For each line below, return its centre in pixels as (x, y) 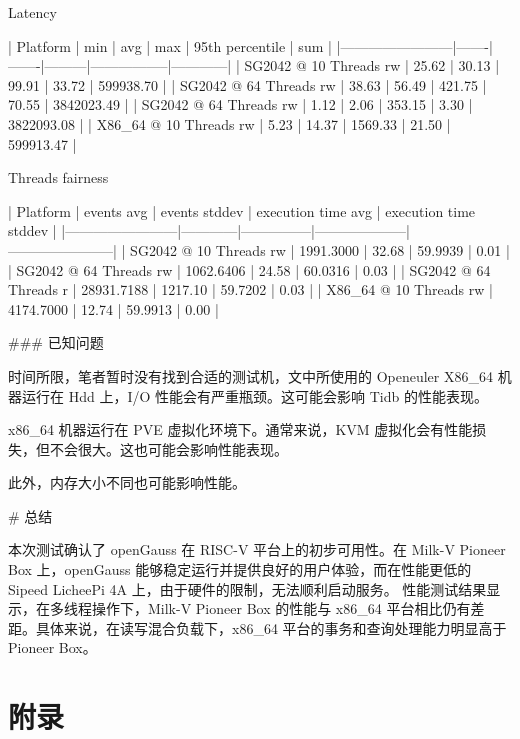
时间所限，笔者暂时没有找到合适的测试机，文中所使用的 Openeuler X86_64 (250, 375)
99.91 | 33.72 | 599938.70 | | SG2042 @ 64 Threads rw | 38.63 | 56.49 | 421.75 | (247, 84)
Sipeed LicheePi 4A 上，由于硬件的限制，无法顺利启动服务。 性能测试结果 (247, 588)
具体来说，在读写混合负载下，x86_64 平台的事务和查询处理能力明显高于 (271, 627)
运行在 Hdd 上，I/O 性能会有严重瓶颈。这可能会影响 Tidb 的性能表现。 (254, 395)
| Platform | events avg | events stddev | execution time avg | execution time (242, 210)
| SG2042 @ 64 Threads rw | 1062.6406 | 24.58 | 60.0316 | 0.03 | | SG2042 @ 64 (249, 269)
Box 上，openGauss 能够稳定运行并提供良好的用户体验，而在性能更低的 (240, 569)
